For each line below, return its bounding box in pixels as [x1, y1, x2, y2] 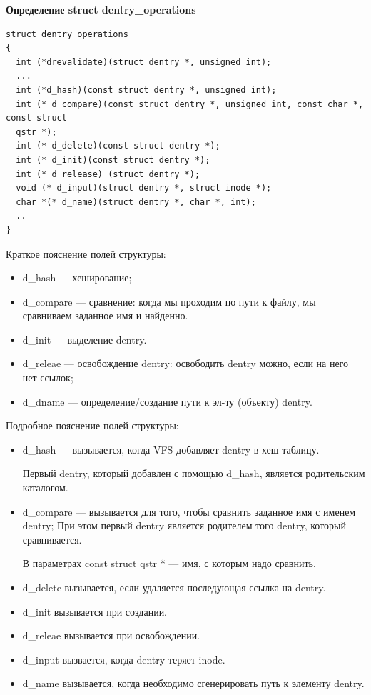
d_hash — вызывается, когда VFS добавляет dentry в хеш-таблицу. [22, 441, 320, 456]
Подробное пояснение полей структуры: [6, 418, 179, 433]
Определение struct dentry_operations [6, 2, 196, 16]
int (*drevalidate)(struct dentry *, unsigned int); [16, 56, 272, 67]
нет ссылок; [22, 370, 73, 385]
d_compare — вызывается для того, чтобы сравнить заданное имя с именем [22, 504, 356, 519]
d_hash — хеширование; [22, 270, 132, 285]
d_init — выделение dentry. [22, 331, 147, 346]
